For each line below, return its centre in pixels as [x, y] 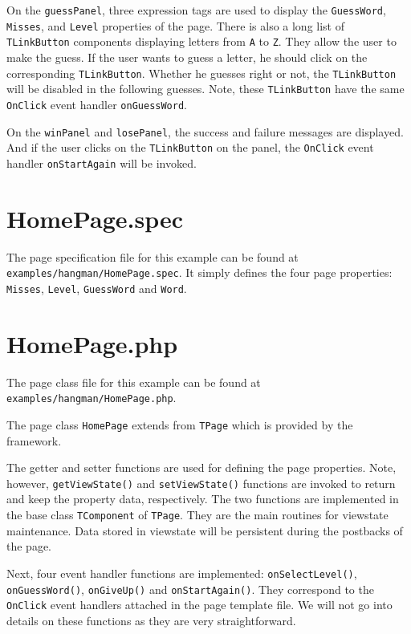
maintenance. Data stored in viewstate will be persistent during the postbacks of [205, 530]
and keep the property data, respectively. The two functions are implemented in [203, 499]
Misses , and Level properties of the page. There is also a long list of [176, 25]
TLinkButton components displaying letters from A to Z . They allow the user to [201, 41]
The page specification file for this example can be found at [153, 256]
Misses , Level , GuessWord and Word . [97, 288]
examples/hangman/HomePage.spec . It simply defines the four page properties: [199, 272]
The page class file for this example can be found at [134, 382]
